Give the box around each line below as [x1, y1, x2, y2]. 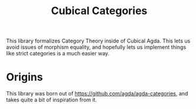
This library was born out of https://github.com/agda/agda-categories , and [6, 90, 188, 97]
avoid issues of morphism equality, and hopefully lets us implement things [6, 44, 187, 51]
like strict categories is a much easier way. [6, 50, 110, 57]
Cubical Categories [51, 4, 148, 18]
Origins [6, 71, 43, 84]
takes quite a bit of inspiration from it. [6, 96, 97, 104]
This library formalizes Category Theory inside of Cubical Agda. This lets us [6, 37, 191, 45]
